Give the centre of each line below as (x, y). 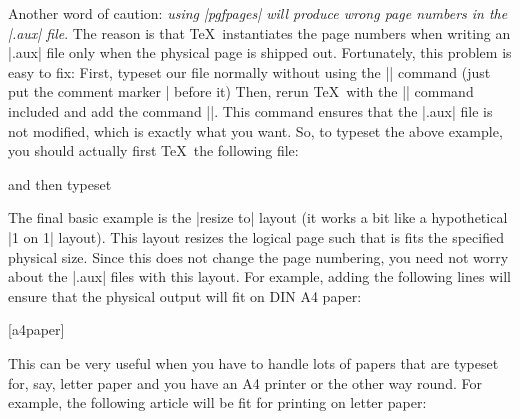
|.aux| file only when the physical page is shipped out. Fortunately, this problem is (260, 52)
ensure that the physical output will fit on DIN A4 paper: (185, 295)
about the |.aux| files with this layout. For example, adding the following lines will (259, 276)
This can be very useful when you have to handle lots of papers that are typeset (253, 362)
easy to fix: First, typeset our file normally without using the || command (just (249, 71)
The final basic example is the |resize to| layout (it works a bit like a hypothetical (258, 217)
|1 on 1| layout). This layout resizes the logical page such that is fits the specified (256, 236)
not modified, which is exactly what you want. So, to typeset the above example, (255, 130)
